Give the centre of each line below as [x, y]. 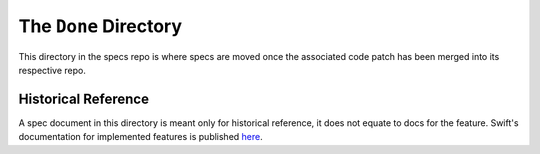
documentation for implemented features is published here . [141, 137]
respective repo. [52, 70]
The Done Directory [100, 26]
